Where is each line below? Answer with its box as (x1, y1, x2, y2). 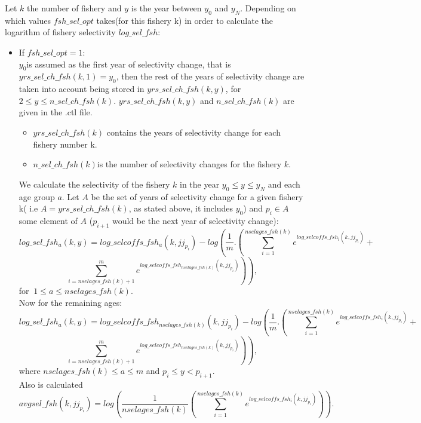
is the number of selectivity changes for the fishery (97, 158, 282, 170)
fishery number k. (33, 137, 97, 150)
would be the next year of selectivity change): (112, 214, 279, 226)
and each (268, 177, 300, 190)
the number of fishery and (27, 2, 122, 14)
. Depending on (240, 2, 296, 14)
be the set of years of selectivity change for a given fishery (91, 190, 303, 203)
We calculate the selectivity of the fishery (19, 177, 170, 190)
